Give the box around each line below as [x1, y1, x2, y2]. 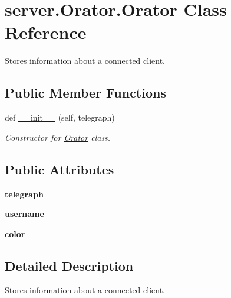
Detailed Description [5, 256, 134, 274]
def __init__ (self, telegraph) [5, 111, 115, 124]
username [5, 208, 44, 220]
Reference [5, 20, 87, 44]
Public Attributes [5, 160, 114, 178]
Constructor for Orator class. [5, 131, 111, 143]
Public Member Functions [5, 83, 166, 102]
